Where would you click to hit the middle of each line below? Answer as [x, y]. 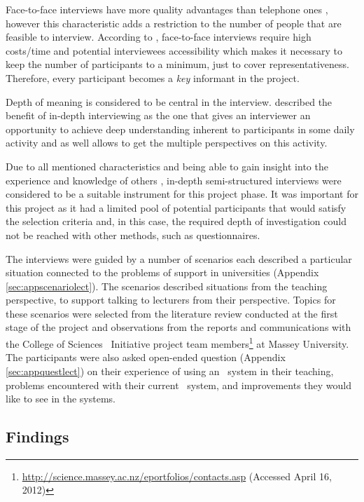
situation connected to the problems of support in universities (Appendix [162, 272]
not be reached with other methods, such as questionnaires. [133, 235]
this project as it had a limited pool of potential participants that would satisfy [176, 207]
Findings [37, 436]
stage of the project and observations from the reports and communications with [178, 327]
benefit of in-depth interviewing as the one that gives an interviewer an [158, 115]
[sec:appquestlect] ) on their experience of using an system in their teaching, [170, 371]
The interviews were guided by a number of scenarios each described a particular [179, 258]
